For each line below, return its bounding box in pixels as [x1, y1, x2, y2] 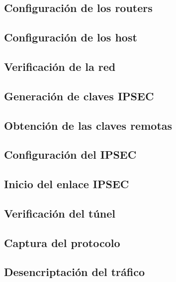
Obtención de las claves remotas [4, 117, 173, 133]
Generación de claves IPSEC [4, 88, 154, 103]
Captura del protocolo [4, 235, 120, 250]
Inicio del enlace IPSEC [4, 176, 129, 192]
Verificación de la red [4, 58, 116, 74]
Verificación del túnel [4, 205, 116, 221]
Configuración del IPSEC [4, 147, 137, 162]
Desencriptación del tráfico [4, 264, 145, 280]
